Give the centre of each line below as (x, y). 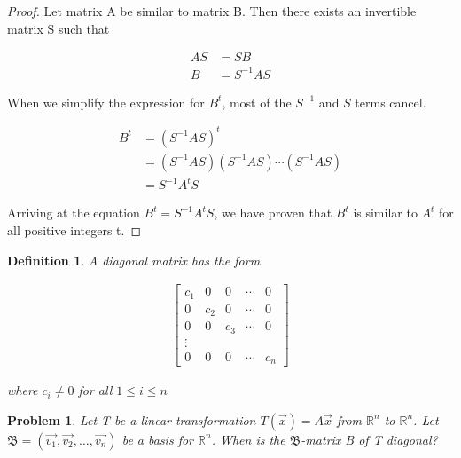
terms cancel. (391, 102)
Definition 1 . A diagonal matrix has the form (134, 260)
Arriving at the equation (74, 213)
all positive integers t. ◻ (74, 230)
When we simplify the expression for (106, 102)
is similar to (385, 213)
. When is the (248, 439)
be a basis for (157, 439)
